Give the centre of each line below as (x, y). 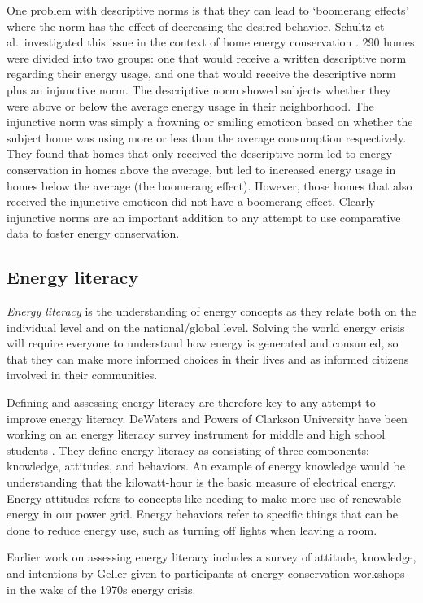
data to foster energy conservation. (93, 233)
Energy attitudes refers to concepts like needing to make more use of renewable (204, 498)
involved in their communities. (82, 375)
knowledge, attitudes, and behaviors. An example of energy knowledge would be (206, 466)
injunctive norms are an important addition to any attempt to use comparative (204, 217)
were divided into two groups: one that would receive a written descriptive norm (207, 57)
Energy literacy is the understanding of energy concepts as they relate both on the (211, 311)
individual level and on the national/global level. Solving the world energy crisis (206, 327)
